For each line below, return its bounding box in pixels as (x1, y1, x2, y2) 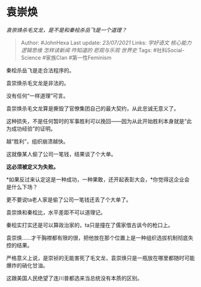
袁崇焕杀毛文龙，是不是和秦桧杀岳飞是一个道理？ (6, 26, 127, 33)
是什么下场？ (6, 183, 38, 190)
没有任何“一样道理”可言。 (6, 92, 69, 99)
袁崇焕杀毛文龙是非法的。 (6, 79, 69, 87)
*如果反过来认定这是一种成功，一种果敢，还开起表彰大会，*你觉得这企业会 (6, 176, 190, 183)
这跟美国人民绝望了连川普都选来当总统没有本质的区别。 (6, 274, 142, 282)
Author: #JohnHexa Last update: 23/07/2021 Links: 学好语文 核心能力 (20, 39, 192, 46)
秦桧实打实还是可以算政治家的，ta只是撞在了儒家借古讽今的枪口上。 (6, 221, 173, 228)
